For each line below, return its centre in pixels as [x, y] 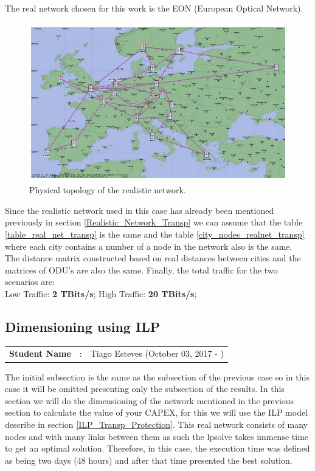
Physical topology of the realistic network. [108, 190]
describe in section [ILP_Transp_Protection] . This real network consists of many [156, 424]
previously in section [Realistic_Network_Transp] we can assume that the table [154, 222]
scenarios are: [30, 282]
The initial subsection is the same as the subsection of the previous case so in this [157, 376]
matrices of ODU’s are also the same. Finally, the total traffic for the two [141, 270]
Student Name [40, 353]
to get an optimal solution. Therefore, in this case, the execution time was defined [157, 448]
